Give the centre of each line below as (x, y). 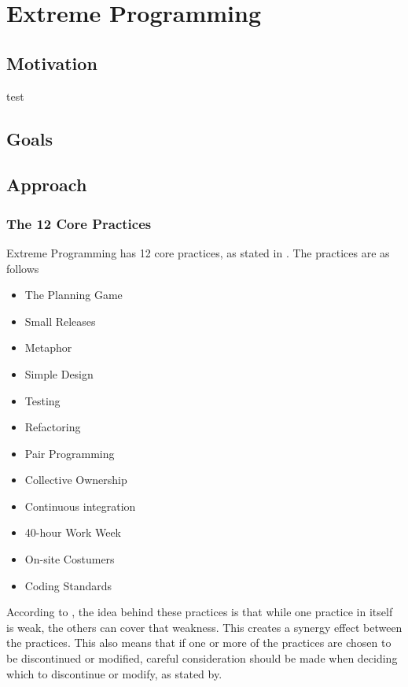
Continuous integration (80, 506)
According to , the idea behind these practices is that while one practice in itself (200, 612)
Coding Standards (68, 585)
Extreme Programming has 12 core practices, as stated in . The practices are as (198, 252)
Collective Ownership (76, 480)
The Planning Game (74, 295)
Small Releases (60, 321)
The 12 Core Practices (79, 223)
